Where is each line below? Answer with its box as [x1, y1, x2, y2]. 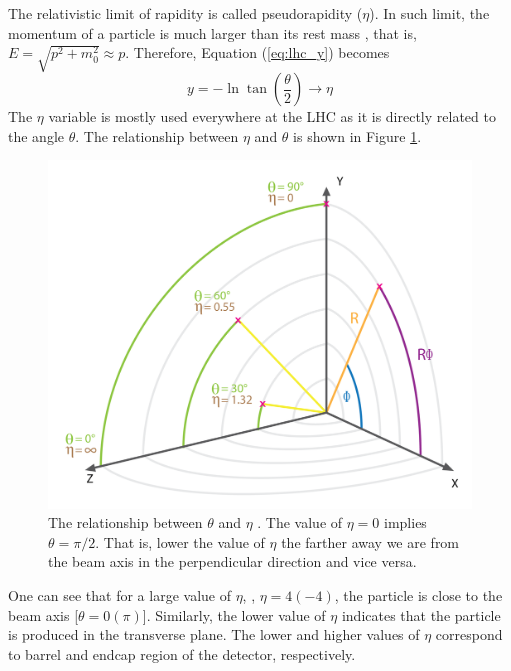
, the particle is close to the [334, 584, 503, 605]
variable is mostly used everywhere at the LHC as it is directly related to [48, 106, 496, 127]
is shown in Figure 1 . [293, 125, 422, 146]
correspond [435, 624, 503, 645]
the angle [8, 125, 64, 146]
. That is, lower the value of [95, 531, 265, 552]
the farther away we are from [281, 531, 460, 552]
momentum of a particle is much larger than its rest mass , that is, [8, 22, 417, 43]
